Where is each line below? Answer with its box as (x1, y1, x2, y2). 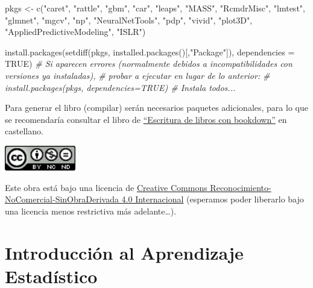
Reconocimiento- (210, 181, 271, 193)
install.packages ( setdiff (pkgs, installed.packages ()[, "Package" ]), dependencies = (5, 45, 295, 58)
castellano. (5, 125, 43, 137)
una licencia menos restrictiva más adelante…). (5, 204, 177, 217)
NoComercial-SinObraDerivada (5, 193, 119, 205)
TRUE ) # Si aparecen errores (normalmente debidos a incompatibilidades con (5, 57, 292, 70)
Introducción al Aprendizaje (5, 240, 244, 265)
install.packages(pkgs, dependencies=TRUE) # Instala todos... (5, 81, 236, 93)
